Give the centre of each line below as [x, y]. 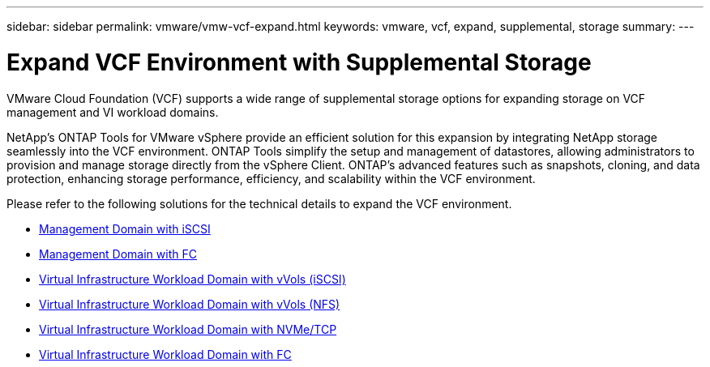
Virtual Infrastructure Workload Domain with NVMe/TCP [188, 329]
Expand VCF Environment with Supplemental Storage [299, 62]
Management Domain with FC [118, 254]
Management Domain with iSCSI [125, 228]
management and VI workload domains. [113, 112]
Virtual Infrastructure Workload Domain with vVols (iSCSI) [192, 279]
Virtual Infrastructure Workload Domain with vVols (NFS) [190, 304]
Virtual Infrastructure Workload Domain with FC [165, 354]
